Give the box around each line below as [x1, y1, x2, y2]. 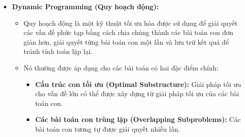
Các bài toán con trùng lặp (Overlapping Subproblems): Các [35, 114, 241, 124]
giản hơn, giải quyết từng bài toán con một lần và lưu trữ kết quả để [23, 36, 229, 47]
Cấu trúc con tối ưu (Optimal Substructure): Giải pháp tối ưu [35, 79, 241, 89]
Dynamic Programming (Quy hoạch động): [12, 1, 159, 11]
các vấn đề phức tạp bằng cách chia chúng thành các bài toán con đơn [23, 27, 233, 37]
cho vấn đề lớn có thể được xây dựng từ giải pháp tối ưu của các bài [35, 88, 239, 99]
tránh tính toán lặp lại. [23, 46, 93, 56]
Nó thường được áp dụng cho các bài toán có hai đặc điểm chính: [23, 62, 219, 72]
